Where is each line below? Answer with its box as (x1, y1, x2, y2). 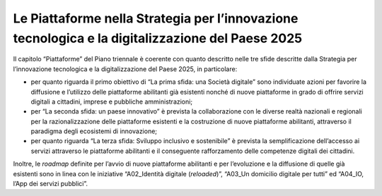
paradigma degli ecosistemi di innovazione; (30, 127, 158, 135)
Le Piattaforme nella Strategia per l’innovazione (13, 11, 299, 26)
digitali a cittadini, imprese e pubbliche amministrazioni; (30, 97, 193, 106)
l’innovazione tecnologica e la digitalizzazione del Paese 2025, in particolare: (13, 64, 238, 73)
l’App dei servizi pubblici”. (13, 180, 88, 188)
